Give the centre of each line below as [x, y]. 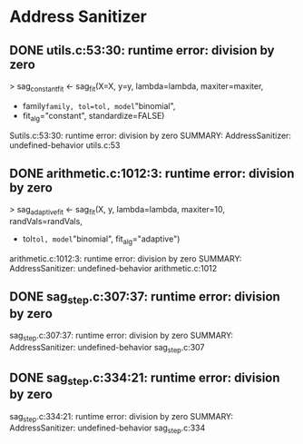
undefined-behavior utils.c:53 [65, 145]
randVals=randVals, [46, 222]
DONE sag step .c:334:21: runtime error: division [145, 379]
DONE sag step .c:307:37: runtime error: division [145, 298]
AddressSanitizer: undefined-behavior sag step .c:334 [108, 429]
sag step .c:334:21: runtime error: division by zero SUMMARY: [122, 417]
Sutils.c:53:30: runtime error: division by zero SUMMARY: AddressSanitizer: [151, 135]
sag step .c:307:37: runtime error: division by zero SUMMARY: [122, 336]
